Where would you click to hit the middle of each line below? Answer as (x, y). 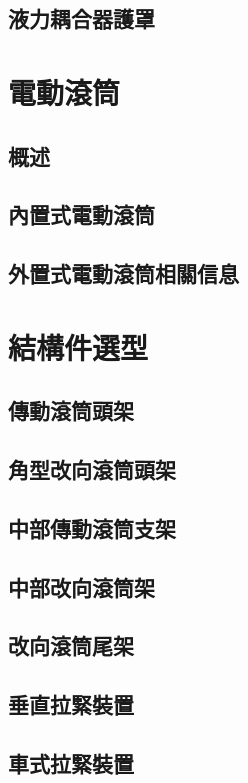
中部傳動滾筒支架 (92, 527)
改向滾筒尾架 (71, 645)
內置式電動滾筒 (81, 214)
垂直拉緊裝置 (71, 704)
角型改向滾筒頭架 (92, 469)
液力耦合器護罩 (81, 18)
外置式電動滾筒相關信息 (123, 273)
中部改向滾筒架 (81, 586)
